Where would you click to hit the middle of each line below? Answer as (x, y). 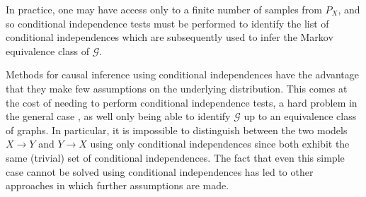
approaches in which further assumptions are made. (118, 185)
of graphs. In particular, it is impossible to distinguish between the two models (177, 130)
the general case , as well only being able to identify (118, 116)
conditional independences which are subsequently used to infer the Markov (170, 37)
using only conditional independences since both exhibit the (220, 144)
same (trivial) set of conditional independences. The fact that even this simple (175, 157)
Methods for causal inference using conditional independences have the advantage (182, 74)
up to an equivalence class (300, 116)
